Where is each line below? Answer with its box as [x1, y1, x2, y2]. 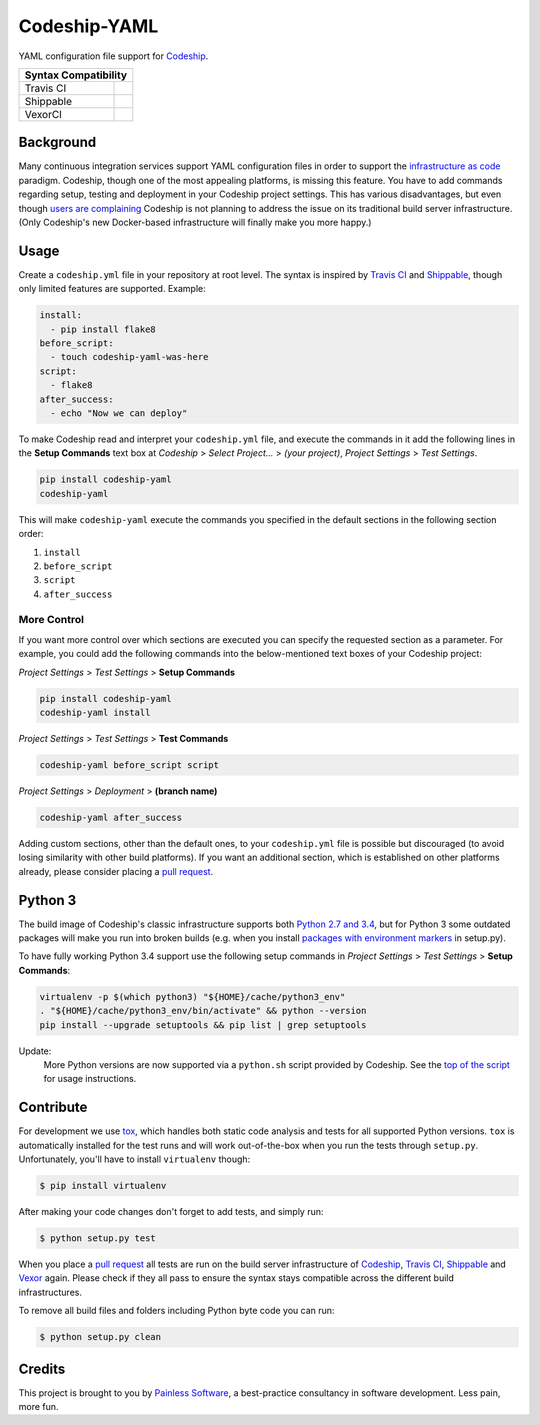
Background [18, 134, 97, 151]
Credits [18, 1360, 66, 1377]
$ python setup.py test [39, 1232, 157, 1244]
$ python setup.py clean [39, 1331, 162, 1343]
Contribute [18, 1099, 88, 1116]
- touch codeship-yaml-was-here [50, 351, 209, 363]
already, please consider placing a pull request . [18, 865, 214, 877]
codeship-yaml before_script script [39, 759, 220, 770]
